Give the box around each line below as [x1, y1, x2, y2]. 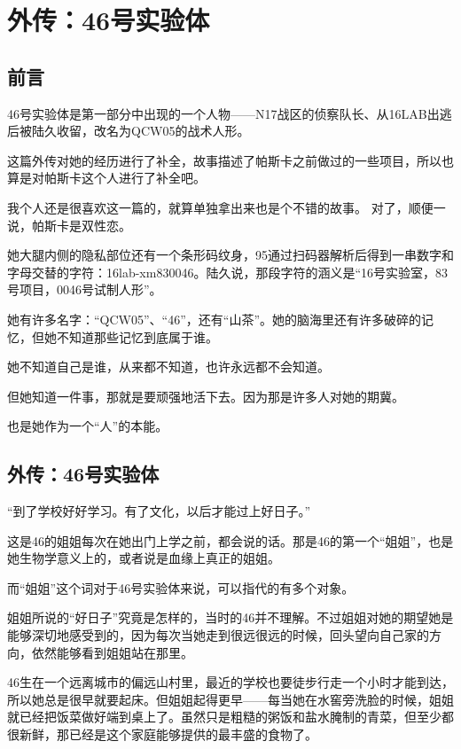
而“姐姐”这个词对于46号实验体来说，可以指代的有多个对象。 [7, 578, 355, 597]
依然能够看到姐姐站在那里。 [31, 643, 193, 661]
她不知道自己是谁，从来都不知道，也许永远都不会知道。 [7, 357, 330, 376]
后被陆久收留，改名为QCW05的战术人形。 [7, 121, 250, 140]
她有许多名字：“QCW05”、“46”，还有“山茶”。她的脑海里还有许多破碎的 [7, 309, 422, 328]
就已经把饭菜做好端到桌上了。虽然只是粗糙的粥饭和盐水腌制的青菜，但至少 [7, 707, 441, 726]
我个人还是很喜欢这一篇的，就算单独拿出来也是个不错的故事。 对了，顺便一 [7, 198, 446, 216]
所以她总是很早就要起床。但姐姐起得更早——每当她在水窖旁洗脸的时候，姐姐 [7, 690, 454, 708]
